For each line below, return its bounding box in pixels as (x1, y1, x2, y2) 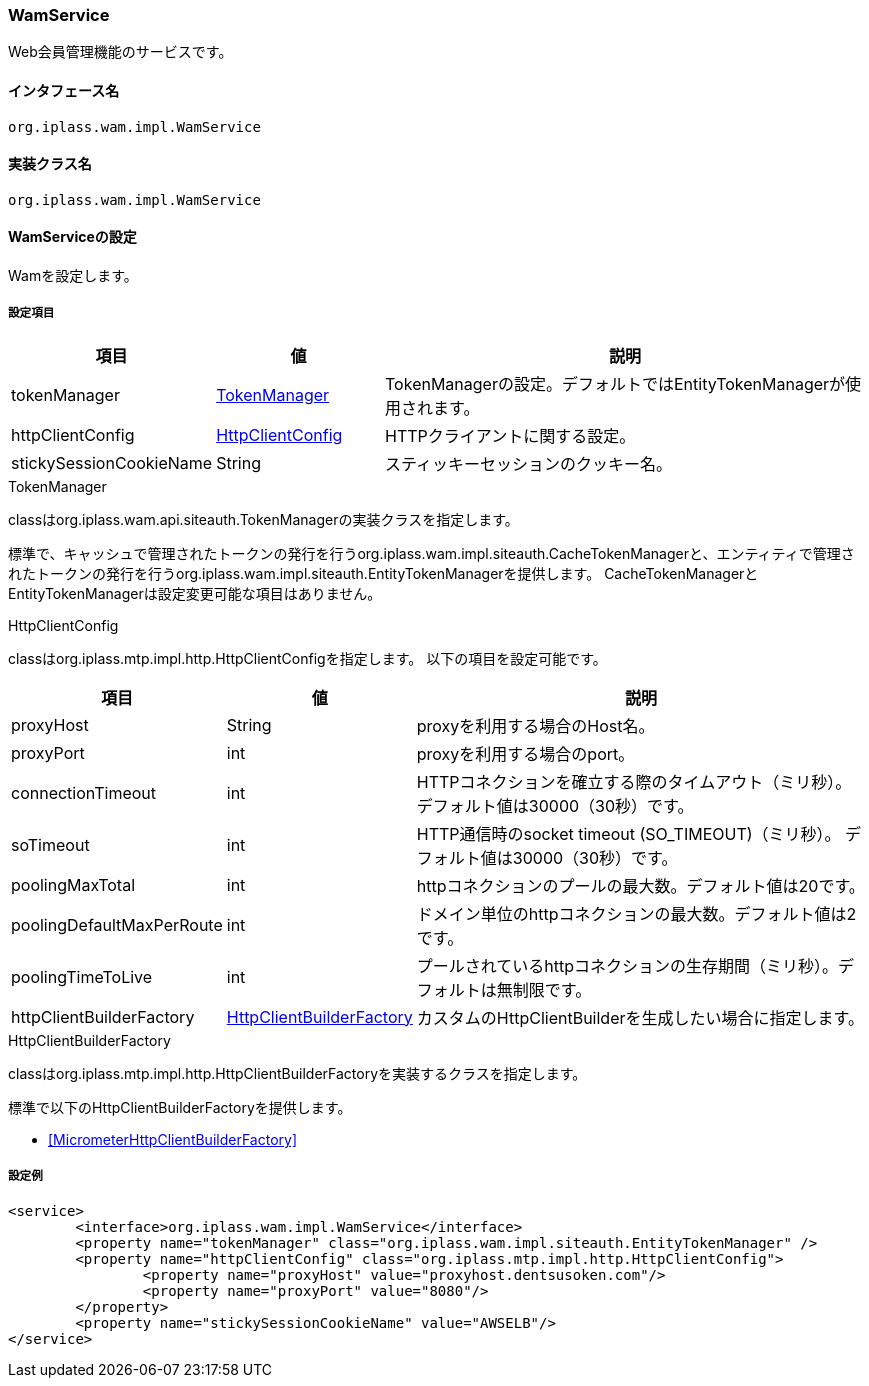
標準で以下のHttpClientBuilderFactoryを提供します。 (8, 1098, 352, 1116)
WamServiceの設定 (8, 228, 137, 246)
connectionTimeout (11, 782, 157, 803)
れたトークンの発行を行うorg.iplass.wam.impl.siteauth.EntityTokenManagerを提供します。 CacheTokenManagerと (8, 564, 759, 582)
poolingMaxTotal (11, 874, 136, 895)
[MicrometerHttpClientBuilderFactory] (48, 1130, 297, 1148)
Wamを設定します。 (8, 267, 138, 285)
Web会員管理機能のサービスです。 (8, 43, 233, 61)
